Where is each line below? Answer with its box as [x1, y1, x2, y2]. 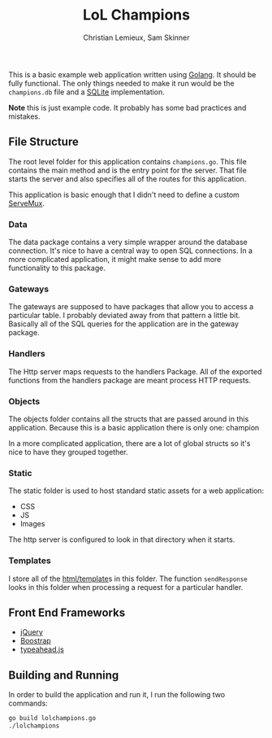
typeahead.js [19, 644, 65, 654]
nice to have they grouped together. [8, 447, 128, 456]
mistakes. [8, 111, 41, 121]
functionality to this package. [8, 263, 106, 273]
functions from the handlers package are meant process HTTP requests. [8, 375, 252, 385]
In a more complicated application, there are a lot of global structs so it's [8, 438, 251, 448]
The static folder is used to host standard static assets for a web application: [8, 486, 265, 496]
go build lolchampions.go [8, 714, 96, 723]
